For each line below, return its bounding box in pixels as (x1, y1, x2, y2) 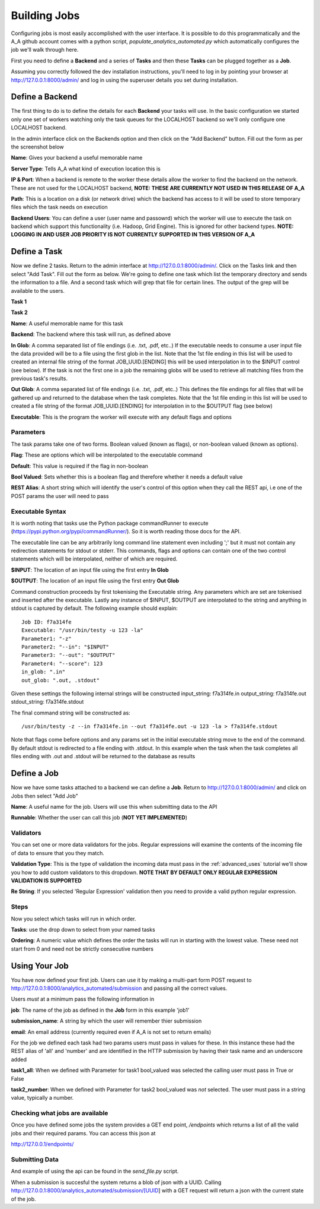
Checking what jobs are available (11, 1109, 108, 1118)
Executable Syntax (11, 507, 66, 515)
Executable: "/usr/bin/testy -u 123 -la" (21, 627, 143, 634)
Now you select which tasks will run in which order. (11, 915, 136, 922)
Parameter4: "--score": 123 (21, 660, 103, 667)
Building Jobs (11, 9, 80, 22)
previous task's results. (11, 375, 68, 382)
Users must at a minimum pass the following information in (11, 995, 154, 1003)
